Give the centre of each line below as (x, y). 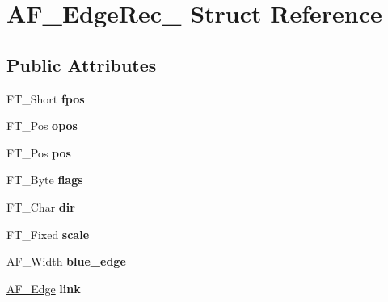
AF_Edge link (44, 288)
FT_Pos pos (39, 152)
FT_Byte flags (45, 180)
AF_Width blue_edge (66, 261)
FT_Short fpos (46, 98)
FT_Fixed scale (48, 234)
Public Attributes (82, 64)
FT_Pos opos (42, 126)
